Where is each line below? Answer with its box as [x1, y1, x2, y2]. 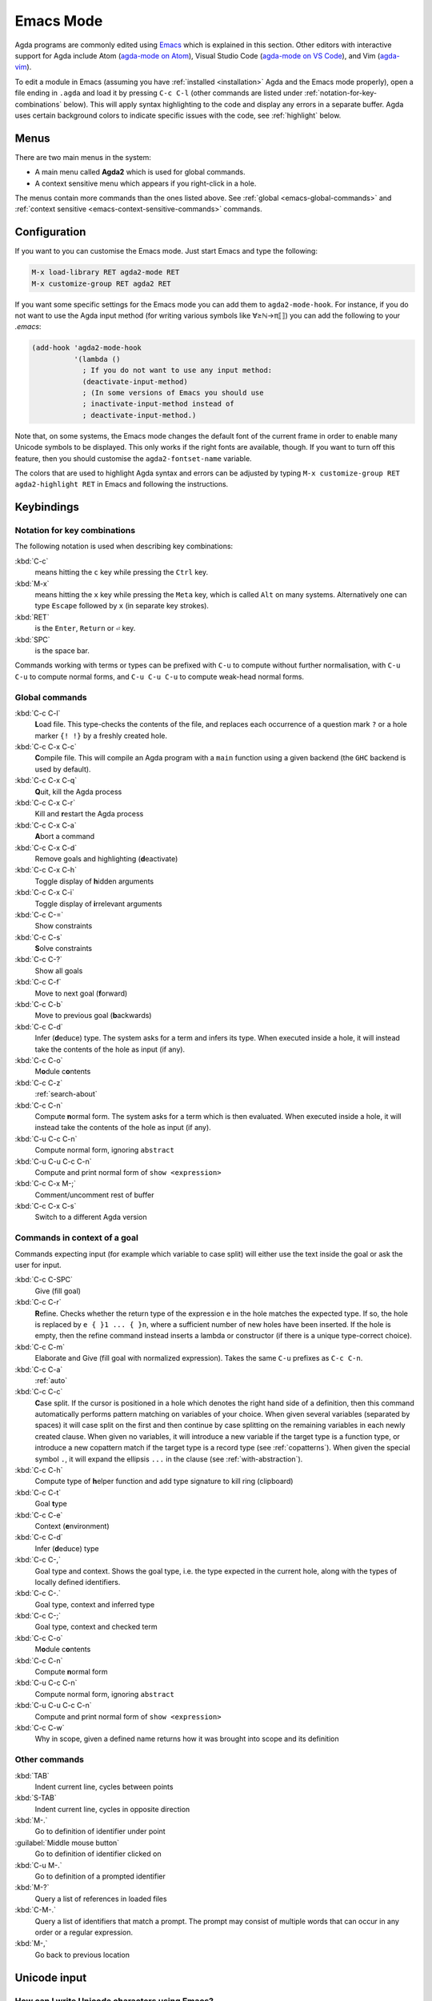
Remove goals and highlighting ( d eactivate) [34, 853, 178, 864]
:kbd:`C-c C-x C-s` [14, 1201, 77, 1211]
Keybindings [14, 500, 80, 514]
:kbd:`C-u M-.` [14, 1860, 62, 1870]
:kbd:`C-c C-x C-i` [14, 888, 75, 897]
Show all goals [34, 965, 83, 976]
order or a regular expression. [34, 1927, 134, 1937]
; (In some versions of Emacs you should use [82, 388, 264, 397]
